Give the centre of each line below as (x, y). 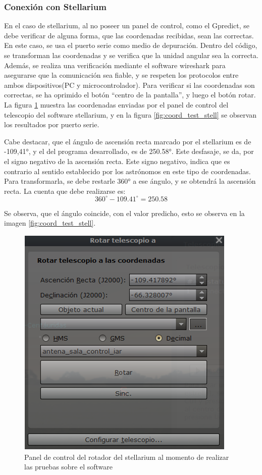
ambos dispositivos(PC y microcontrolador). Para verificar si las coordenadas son (129, 85)
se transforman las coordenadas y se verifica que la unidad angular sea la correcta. (131, 55)
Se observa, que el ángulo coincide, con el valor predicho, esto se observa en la (124, 213)
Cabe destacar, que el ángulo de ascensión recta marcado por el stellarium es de (128, 141)
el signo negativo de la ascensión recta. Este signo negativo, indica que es (117, 161)
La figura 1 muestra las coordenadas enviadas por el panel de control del (116, 104)
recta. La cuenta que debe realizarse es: (65, 191)
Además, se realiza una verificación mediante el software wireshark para (115, 65)
